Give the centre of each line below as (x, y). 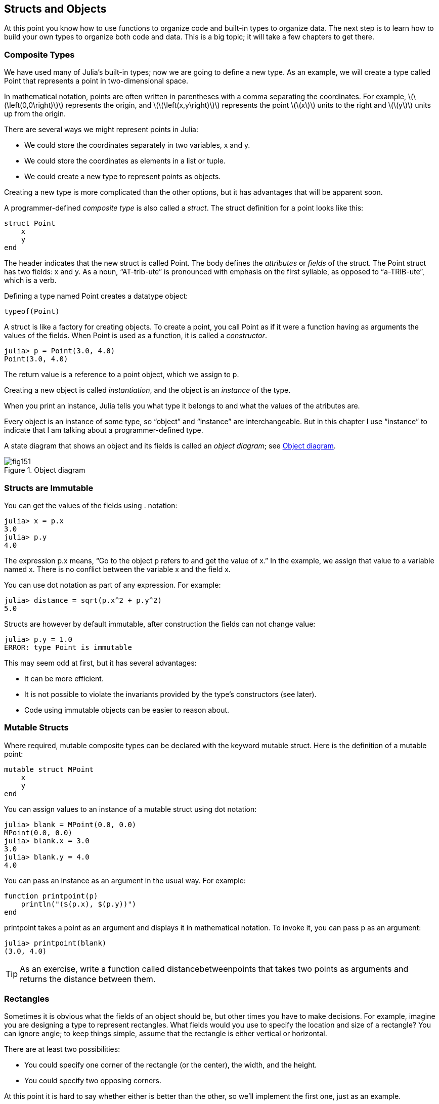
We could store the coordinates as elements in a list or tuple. (125, 161)
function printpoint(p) (51, 896)
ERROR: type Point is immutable (68, 647)
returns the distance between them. (88, 979)
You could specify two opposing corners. (93, 1081)
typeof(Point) (32, 312)
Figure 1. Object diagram (45, 470)
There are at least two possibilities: (62, 1049)
